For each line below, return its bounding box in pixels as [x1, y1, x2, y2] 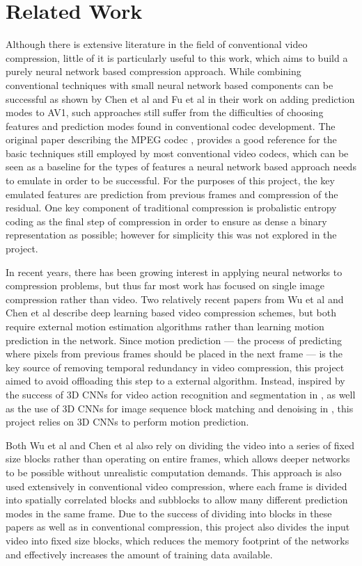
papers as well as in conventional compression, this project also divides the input [6, 519, 350, 534]
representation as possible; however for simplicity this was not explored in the [6, 227, 337, 242]
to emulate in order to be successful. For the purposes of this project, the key [6, 173, 335, 188]
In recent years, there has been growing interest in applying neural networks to [6, 264, 343, 279]
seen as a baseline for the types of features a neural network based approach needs [6, 159, 356, 174]
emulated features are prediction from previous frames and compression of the [6, 186, 338, 201]
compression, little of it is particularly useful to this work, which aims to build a [6, 50, 348, 65]
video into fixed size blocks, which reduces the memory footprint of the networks [6, 533, 349, 547]
